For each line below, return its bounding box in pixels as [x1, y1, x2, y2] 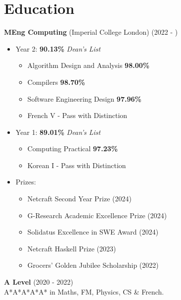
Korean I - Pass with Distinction [27, 160, 126, 170]
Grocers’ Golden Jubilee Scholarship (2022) [27, 260, 159, 270]
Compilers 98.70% [27, 76, 85, 87]
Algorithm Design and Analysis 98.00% [27, 60, 150, 70]
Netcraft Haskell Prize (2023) [27, 243, 116, 253]
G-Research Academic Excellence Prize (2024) [27, 210, 167, 220]
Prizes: [15, 177, 36, 187]
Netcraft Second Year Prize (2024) [27, 193, 132, 204]
